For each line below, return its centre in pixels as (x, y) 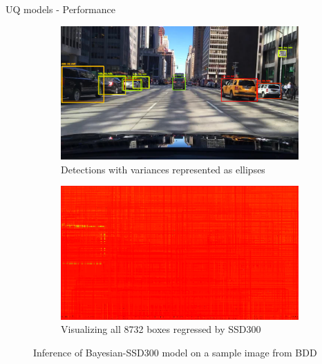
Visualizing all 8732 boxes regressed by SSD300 (161, 329)
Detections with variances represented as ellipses (163, 169)
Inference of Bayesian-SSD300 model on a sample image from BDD (175, 352)
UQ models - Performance (60, 9)
